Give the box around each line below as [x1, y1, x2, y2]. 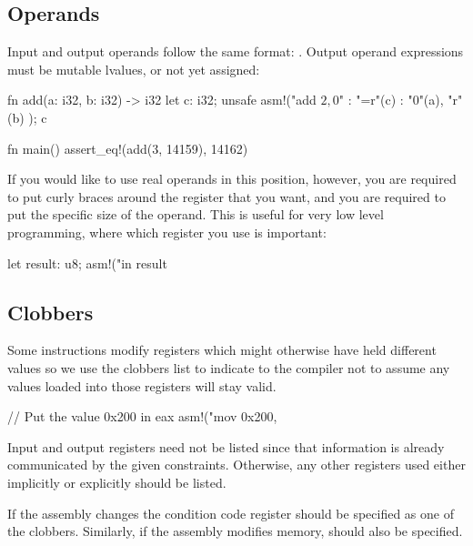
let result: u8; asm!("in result [7, 253, 167, 272]
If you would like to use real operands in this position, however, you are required [7, 169, 457, 188]
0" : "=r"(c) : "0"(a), [332, 90, 444, 109]
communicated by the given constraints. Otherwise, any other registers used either [7, 455, 466, 474]
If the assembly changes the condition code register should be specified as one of [7, 503, 454, 522]
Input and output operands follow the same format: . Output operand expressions [7, 42, 464, 61]
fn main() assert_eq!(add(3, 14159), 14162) [7, 138, 248, 157]
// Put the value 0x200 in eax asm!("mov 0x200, [7, 407, 277, 426]
